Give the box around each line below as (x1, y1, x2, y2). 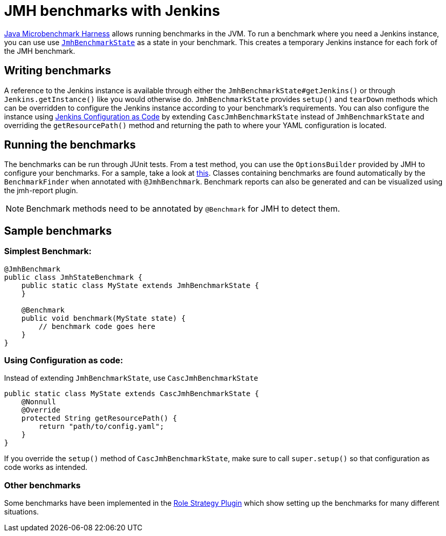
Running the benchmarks (4, 138, 136, 152)
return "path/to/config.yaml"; (38, 422, 164, 431)
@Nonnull (21, 398, 56, 406)
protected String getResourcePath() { (21, 414, 177, 423)
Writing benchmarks (4, 64, 111, 77)
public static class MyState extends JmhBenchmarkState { (21, 281, 259, 290)
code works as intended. (4, 463, 88, 472)
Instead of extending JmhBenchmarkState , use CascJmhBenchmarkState (4, 374, 258, 383)
